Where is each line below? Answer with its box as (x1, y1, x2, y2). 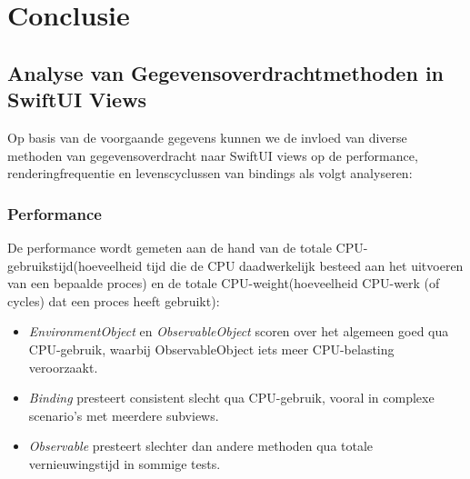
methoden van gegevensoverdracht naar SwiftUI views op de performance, (7, 145, 418, 165)
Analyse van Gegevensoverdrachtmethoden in (7, 58, 444, 86)
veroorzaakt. (28, 357, 98, 376)
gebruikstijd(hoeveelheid (7, 255, 143, 274)
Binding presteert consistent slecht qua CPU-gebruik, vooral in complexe (28, 388, 435, 407)
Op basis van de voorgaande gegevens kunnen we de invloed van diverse (7, 127, 407, 146)
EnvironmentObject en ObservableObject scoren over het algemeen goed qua (28, 322, 449, 341)
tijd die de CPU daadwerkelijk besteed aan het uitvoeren (145, 255, 464, 274)
